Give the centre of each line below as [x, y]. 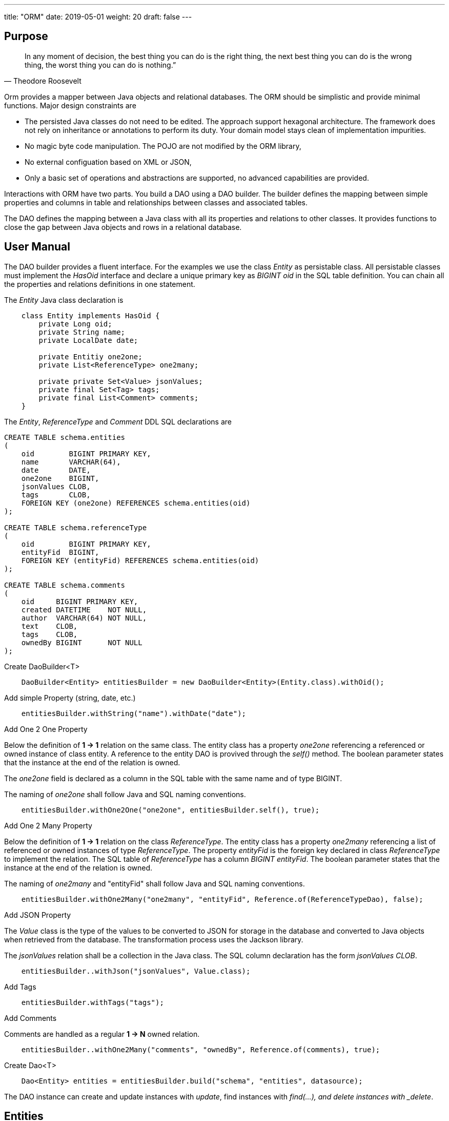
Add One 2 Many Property [48, 825]
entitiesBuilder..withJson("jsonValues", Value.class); [136, 971]
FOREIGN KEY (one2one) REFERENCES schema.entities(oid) [136, 503]
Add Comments [30, 1018]
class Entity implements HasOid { [90, 315]
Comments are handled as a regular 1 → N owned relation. [102, 1034]
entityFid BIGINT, [60, 552]
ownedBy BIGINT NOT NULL [82, 642]
